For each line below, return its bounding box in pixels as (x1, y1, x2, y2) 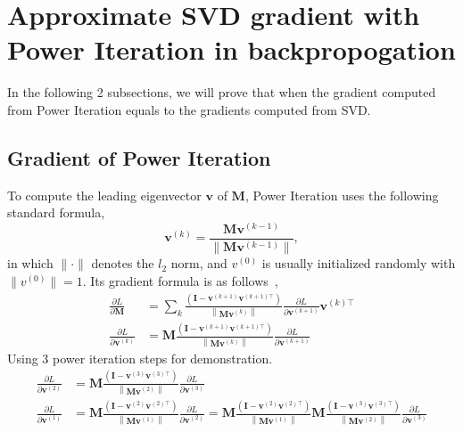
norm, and (170, 254, 227, 273)
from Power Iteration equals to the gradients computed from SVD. (7, 100, 371, 118)
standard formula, (7, 203, 105, 222)
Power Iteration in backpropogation (7, 31, 456, 68)
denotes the (91, 254, 154, 273)
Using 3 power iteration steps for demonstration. (7, 348, 273, 367)
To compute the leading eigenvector (7, 185, 202, 204)
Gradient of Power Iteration (7, 143, 271, 171)
